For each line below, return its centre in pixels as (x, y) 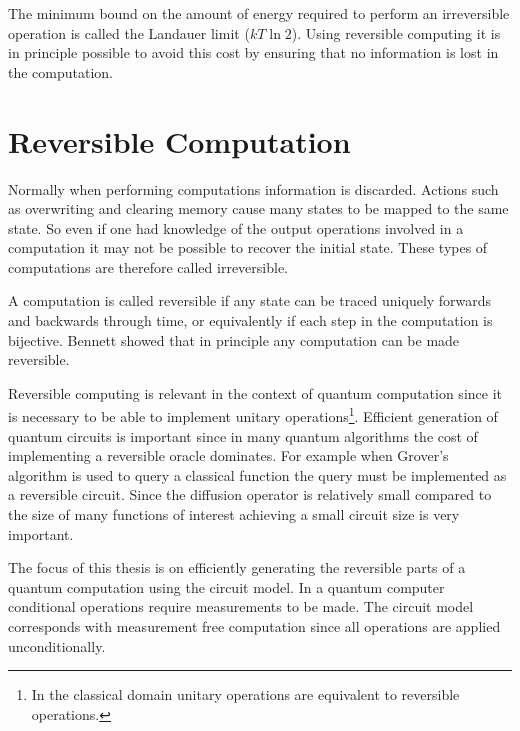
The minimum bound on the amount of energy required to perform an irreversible (259, 13)
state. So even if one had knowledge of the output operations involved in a (236, 227)
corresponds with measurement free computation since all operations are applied (254, 626)
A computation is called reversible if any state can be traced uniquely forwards (250, 300)
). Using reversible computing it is (396, 32)
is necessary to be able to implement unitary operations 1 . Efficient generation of (253, 415)
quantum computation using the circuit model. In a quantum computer (226, 586)
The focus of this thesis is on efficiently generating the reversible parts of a (237, 567)
